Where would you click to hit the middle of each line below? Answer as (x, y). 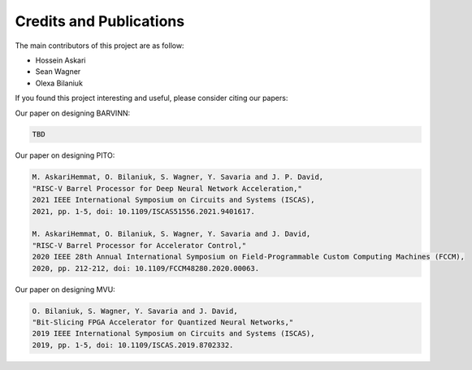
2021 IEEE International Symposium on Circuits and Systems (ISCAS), (173, 200)
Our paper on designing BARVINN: (73, 113)
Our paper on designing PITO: (65, 155)
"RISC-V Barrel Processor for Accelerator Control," (139, 245)
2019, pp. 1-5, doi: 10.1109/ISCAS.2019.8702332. (133, 345)
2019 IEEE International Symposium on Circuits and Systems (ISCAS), (173, 334)
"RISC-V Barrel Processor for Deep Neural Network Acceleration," (167, 188)
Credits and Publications (100, 21)
